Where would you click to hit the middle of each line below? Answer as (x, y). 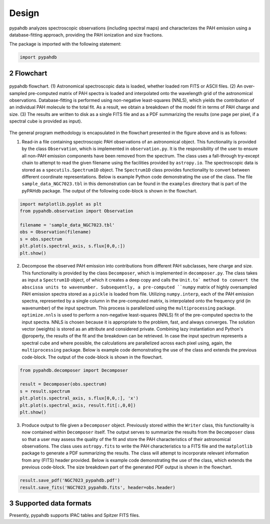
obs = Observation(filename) (55, 232)
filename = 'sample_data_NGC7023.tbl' (67, 225)
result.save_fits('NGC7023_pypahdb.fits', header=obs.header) (97, 487)
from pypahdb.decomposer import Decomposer (74, 370)
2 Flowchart (28, 73)
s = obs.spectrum (41, 239)
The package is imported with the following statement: (65, 44)
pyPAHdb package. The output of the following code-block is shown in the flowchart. (109, 190)
